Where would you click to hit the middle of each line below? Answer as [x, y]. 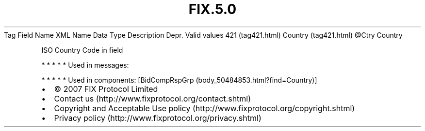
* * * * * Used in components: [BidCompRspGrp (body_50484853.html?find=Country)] [179, 80]
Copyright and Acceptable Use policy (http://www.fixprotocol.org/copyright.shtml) [204, 108]
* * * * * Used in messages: [85, 65]
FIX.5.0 [212, 9]
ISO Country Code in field [82, 50]
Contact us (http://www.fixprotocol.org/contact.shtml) [153, 98]
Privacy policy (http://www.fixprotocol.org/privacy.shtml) [158, 118]
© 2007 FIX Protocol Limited [106, 89]
